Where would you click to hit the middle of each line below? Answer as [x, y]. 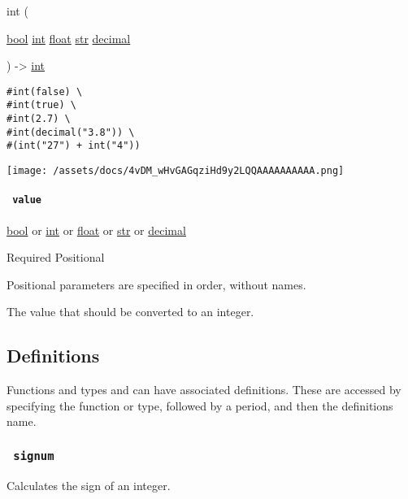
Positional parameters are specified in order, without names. [156, 284]
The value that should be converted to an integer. [130, 312]
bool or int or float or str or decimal [96, 230]
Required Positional [56, 257]
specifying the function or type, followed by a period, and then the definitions [200, 405]
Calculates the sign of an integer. [89, 485]
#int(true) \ [41, 105]
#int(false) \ [45, 91]
